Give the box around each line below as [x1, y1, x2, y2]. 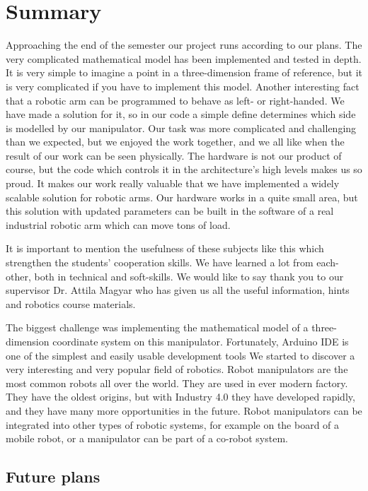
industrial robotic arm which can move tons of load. [6, 217, 231, 232]
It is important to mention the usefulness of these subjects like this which [6, 241, 324, 256]
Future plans [6, 466, 100, 487]
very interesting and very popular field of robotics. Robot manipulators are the [6, 362, 348, 377]
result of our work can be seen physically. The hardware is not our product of [6, 148, 342, 162]
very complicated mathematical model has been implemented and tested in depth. [6, 51, 362, 66]
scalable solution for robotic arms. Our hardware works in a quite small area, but [6, 189, 358, 204]
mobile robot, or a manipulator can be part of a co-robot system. [6, 431, 288, 446]
